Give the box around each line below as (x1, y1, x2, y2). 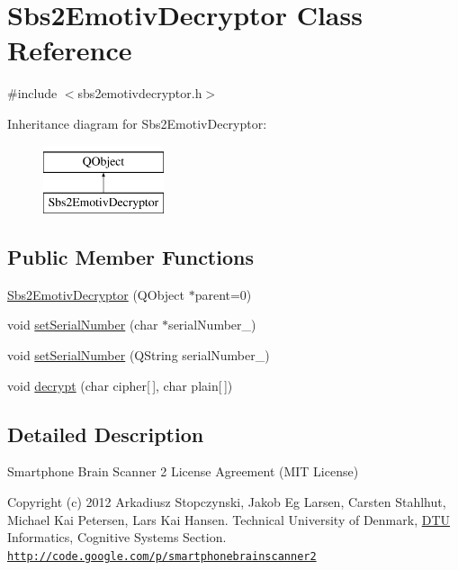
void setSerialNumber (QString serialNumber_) (7, 346, 270, 365)
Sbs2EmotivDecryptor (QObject (7, 285, 184, 303)
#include (7, 84, 58, 103)
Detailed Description (7, 420, 204, 448)
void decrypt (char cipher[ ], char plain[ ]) (7, 375, 233, 394)
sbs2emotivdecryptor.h (77, 84, 202, 103)
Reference (7, 32, 132, 68)
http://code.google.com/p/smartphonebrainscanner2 (7, 549, 317, 563)
